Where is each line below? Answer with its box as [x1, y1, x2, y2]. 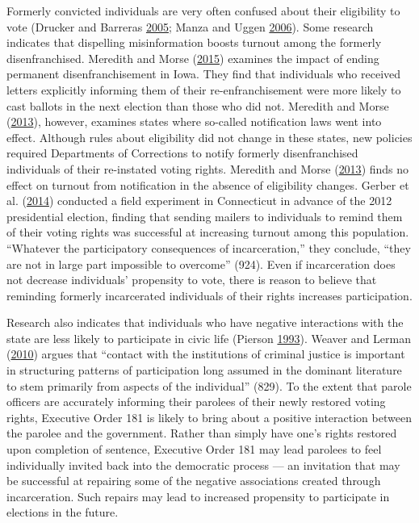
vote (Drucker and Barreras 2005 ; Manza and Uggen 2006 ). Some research [6, 18, 374, 35]
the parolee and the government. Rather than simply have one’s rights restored [6, 425, 397, 441]
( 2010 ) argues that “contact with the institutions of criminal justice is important [6, 345, 405, 362]
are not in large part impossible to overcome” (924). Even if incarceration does [6, 255, 396, 272]
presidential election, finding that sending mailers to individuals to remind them [6, 207, 403, 224]
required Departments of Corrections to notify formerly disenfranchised [6, 144, 358, 161]
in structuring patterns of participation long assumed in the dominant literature [6, 362, 402, 379]
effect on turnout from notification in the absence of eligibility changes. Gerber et [6, 176, 409, 193]
